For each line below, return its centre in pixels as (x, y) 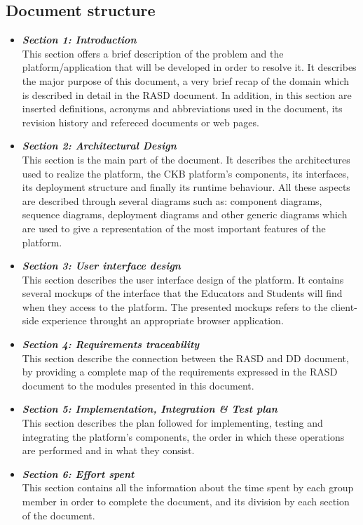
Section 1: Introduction (79, 40)
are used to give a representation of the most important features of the (174, 228)
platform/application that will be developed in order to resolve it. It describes (189, 67)
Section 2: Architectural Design (99, 146)
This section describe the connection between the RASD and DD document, (185, 358)
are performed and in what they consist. (108, 450)
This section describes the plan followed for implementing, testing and (172, 423)
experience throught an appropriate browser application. (163, 320)
